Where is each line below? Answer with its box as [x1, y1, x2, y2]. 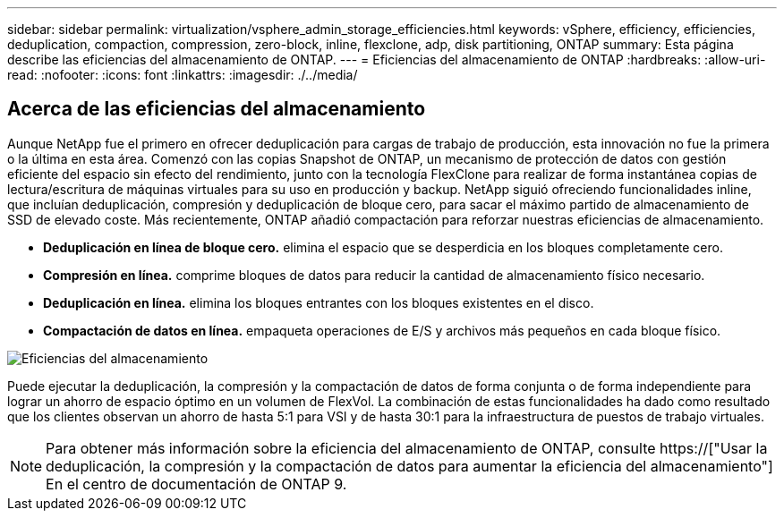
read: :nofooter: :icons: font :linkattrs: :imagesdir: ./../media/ [7, 67, 358, 82]
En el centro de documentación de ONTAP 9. [46, 474, 347, 493]
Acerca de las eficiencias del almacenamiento [7, 98, 426, 121]
